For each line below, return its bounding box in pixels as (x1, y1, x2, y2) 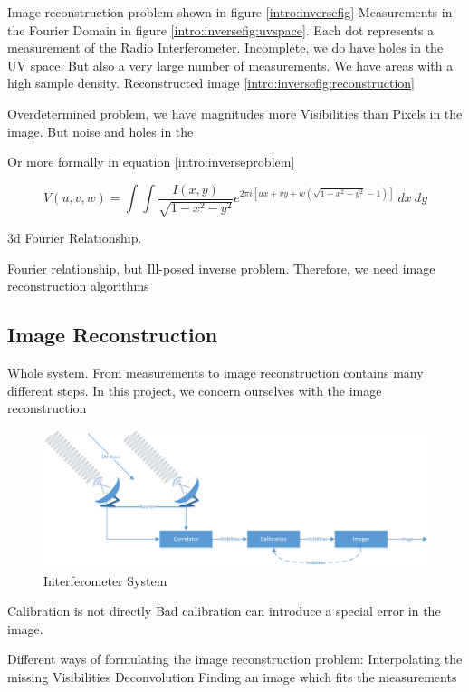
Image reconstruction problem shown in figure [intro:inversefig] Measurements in (7, 3, 453, 21)
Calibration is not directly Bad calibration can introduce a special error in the (7, 601, 441, 620)
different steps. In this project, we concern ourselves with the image (7, 380, 382, 399)
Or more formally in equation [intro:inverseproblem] (7, 152, 295, 171)
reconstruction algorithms (7, 276, 149, 295)
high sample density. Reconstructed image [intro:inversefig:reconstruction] (7, 73, 415, 92)
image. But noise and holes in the (7, 121, 194, 140)
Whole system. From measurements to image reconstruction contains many (7, 363, 424, 382)
